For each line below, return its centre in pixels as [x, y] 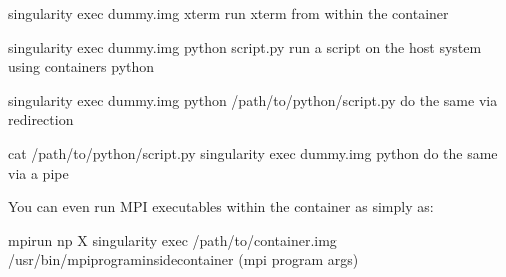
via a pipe [38, 172]
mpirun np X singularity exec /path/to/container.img [172, 239]
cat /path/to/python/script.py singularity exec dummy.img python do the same [253, 152]
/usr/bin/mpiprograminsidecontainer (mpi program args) [183, 259]
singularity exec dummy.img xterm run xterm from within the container [228, 13]
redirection [41, 119]
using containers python [81, 66]
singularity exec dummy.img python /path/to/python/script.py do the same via [253, 99]
